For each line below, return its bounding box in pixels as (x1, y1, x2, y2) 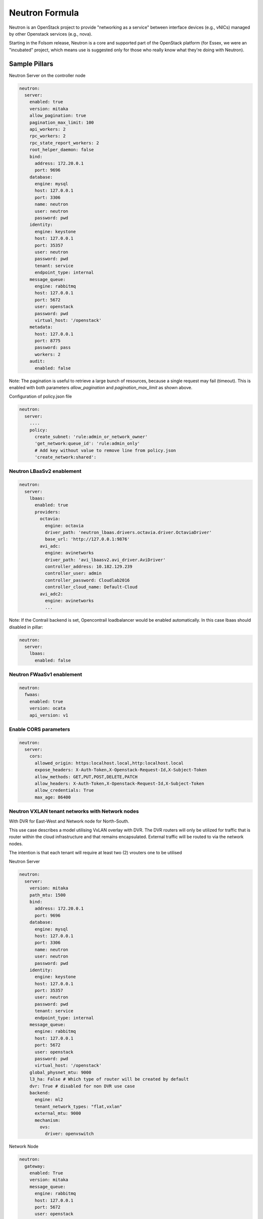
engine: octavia (44, 523, 84, 529)
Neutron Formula (9, 7, 79, 18)
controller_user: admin (44, 570, 102, 576)
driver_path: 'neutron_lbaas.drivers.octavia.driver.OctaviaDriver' (44, 530, 212, 535)
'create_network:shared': (35, 454, 97, 460)
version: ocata (29, 706, 66, 711)
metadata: (29, 324, 53, 330)
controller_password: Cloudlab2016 (44, 577, 130, 583)
